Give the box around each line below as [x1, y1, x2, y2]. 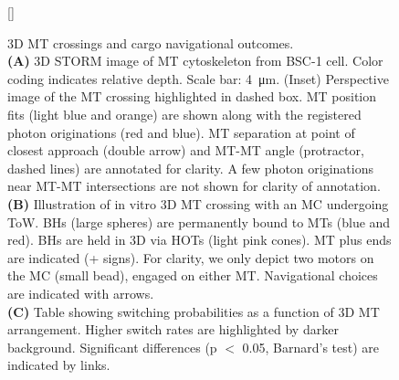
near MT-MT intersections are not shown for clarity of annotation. [7, 176, 381, 195]
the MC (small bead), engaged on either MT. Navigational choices [7, 266, 378, 285]
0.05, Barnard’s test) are [242, 337, 380, 356]
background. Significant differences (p [7, 337, 217, 356]
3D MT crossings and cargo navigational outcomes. [7, 33, 294, 52]
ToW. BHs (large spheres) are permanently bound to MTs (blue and [7, 212, 391, 231]
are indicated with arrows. [7, 283, 154, 302]
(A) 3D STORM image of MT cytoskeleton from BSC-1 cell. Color [7, 51, 383, 70]
